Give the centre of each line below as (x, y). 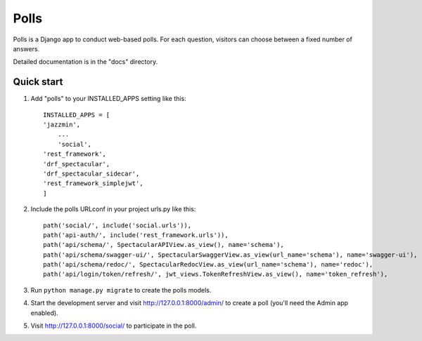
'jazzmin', (62, 125)
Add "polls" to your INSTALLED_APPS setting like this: (108, 99)
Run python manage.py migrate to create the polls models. (121, 290)
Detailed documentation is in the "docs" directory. (85, 62)
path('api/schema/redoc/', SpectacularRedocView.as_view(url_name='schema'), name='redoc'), (208, 265)
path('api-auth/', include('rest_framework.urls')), (136, 235)
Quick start (38, 82)
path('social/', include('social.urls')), (117, 225)
